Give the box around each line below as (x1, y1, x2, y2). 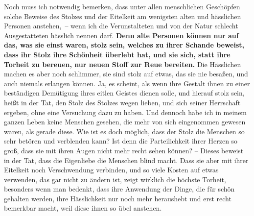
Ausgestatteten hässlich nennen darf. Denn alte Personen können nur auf (4, 30, 239, 40)
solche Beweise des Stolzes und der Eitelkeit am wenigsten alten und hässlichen (4, 11, 241, 21)
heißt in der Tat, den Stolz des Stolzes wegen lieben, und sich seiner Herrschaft (4, 97, 241, 107)
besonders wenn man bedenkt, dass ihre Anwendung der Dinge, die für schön (4, 184, 235, 194)
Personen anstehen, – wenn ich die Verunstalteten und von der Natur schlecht (4, 21, 238, 31)
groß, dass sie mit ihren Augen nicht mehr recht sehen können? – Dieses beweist (4, 145, 244, 155)
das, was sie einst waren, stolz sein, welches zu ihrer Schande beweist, (4, 40, 245, 50)
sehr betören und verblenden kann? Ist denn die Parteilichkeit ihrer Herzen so (4, 136, 238, 146)
